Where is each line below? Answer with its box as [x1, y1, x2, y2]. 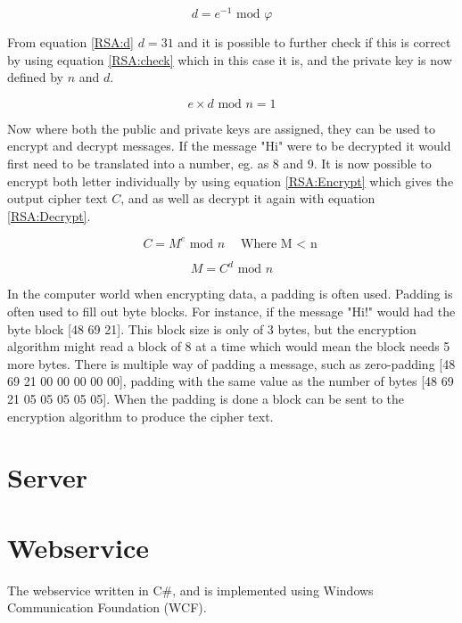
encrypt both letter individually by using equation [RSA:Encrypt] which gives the [7, 171, 454, 190]
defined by [7, 68, 64, 86]
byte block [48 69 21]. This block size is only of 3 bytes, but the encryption [7, 319, 417, 338]
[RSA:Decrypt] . [7, 206, 91, 225]
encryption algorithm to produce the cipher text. [7, 406, 274, 425]
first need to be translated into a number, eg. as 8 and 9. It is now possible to [7, 154, 432, 173]
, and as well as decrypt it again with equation [120, 189, 375, 208]
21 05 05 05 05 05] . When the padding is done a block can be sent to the [7, 389, 405, 407]
